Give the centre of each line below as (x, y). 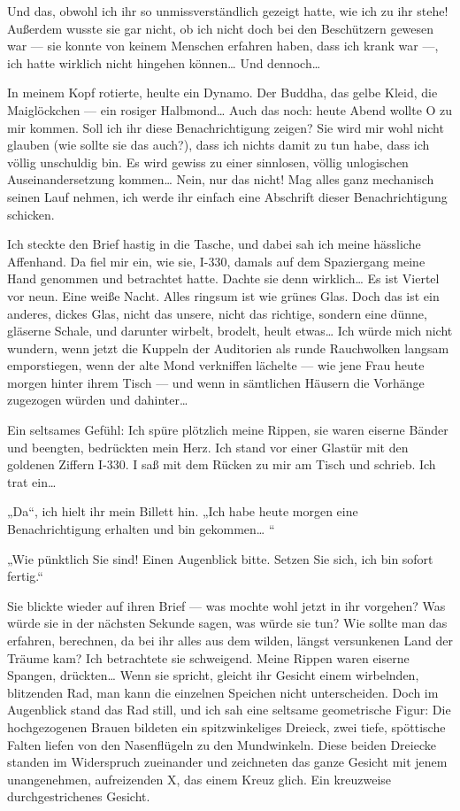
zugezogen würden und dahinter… (98, 400)
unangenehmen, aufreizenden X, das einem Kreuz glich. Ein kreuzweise (199, 779)
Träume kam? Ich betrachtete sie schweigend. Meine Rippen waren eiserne (208, 657)
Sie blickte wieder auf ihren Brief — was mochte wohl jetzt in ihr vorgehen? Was (226, 605)
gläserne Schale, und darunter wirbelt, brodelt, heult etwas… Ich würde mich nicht (230, 331)
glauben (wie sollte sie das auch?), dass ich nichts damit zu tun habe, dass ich (218, 145)
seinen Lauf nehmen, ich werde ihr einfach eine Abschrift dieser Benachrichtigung (227, 196)
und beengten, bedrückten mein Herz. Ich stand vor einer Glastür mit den (208, 447)
